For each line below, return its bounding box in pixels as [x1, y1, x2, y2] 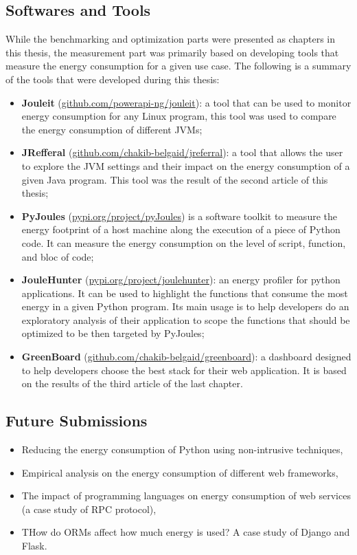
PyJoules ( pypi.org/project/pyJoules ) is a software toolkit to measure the [21, 208, 337, 223]
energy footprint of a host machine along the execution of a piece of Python [21, 222, 341, 237]
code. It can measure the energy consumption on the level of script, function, [21, 235, 346, 250]
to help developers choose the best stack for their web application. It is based [21, 362, 347, 377]
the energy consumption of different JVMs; [21, 122, 203, 136]
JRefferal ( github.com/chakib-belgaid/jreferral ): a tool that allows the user [21, 145, 343, 160]
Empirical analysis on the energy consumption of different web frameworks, [21, 465, 338, 479]
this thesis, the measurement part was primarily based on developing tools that [5, 45, 339, 59]
